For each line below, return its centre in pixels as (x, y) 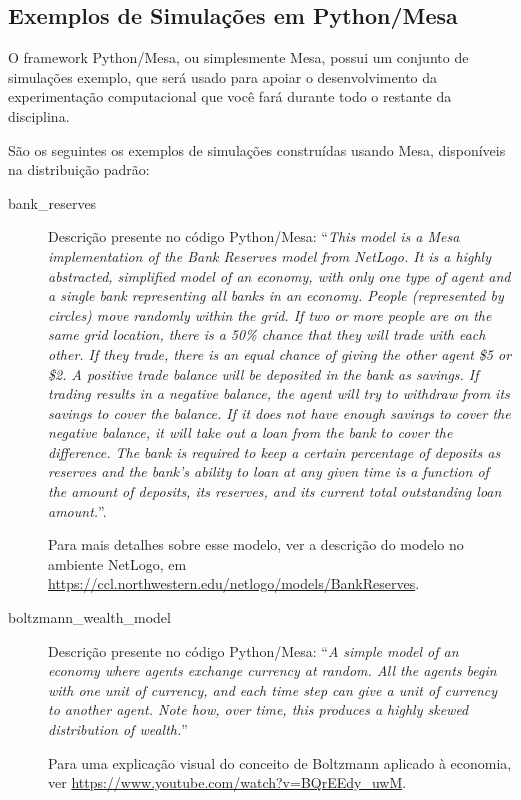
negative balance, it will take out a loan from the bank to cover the (250, 432)
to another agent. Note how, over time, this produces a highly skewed (258, 709)
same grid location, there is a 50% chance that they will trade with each (267, 334)
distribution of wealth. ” (118, 729)
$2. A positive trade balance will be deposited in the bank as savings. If (263, 373)
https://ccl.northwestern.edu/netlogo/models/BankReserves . (234, 583)
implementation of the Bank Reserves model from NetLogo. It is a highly (269, 255)
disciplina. (39, 115)
